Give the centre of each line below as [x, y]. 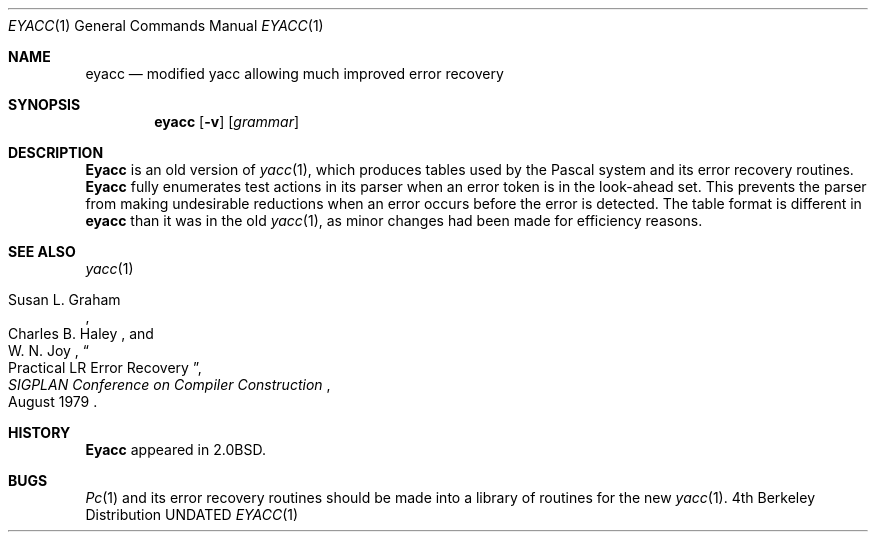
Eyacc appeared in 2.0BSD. [175, 449]
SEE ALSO [42, 251]
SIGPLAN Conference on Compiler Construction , [169, 384]
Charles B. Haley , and [81, 333]
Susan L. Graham [64, 299]
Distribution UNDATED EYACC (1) [192, 514]
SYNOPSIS [44, 104]
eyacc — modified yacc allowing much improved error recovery [294, 73]
